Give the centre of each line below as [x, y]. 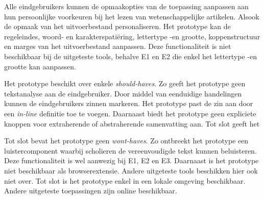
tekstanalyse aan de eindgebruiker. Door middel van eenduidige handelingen [123, 93]
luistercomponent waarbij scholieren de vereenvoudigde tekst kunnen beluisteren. [130, 150]
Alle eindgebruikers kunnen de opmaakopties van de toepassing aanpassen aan [126, 6]
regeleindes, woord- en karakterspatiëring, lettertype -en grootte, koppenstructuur [132, 36]
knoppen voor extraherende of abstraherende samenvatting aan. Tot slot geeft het [132, 123]
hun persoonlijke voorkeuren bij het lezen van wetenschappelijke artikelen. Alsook [132, 16]
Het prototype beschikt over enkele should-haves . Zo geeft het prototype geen [125, 83]
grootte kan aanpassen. [40, 66]
